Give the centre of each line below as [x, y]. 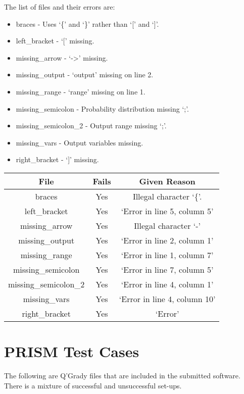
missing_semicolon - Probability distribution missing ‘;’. [103, 108]
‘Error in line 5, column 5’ [167, 211]
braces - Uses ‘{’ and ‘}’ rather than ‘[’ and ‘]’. [87, 23]
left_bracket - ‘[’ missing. [55, 41]
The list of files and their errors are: [60, 7]
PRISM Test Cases [72, 351]
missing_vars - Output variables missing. [80, 142]
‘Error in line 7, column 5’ [167, 269]
